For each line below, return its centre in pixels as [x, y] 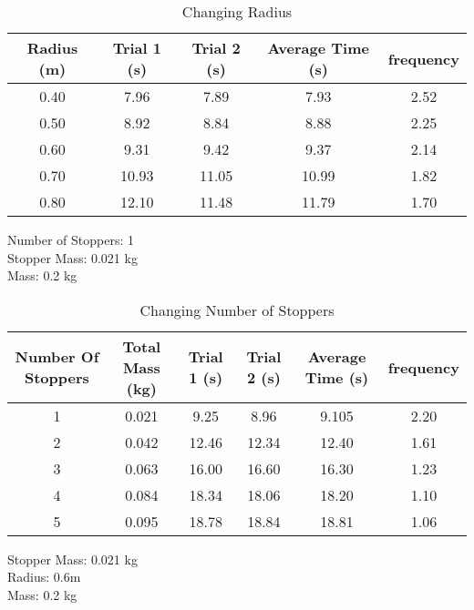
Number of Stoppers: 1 [71, 239]
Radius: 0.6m [44, 577]
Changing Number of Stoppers [237, 310]
